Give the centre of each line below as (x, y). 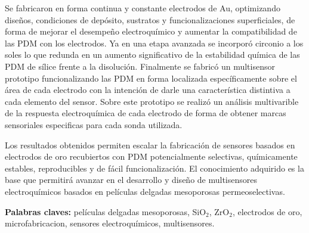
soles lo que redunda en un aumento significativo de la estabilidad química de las (152, 55)
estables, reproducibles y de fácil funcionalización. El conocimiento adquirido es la (154, 168)
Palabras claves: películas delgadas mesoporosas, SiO (106, 211)
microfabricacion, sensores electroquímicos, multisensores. (110, 223)
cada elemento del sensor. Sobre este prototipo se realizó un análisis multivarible (152, 101)
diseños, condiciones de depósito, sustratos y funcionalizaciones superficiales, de (150, 19)
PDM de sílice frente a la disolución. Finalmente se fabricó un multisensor (140, 66)
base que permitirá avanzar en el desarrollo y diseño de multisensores (131, 180)
